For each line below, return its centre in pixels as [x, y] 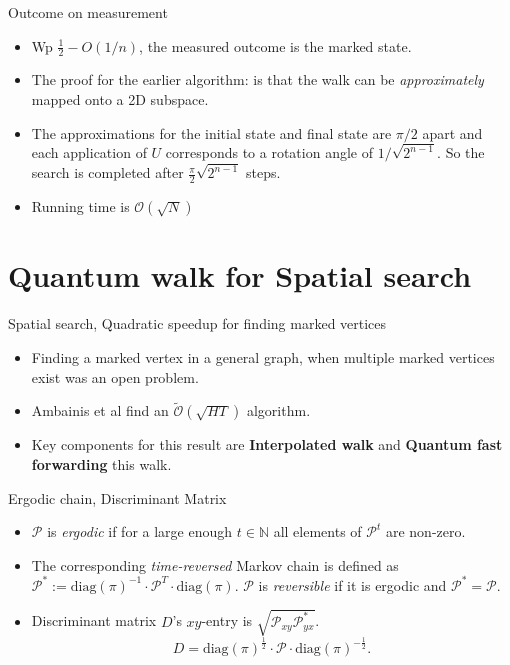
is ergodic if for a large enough [140, 531]
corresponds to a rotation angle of [269, 152]
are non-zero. [425, 531]
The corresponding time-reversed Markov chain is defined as [215, 564]
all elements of [317, 531]
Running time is [80, 206]
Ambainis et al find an [100, 410]
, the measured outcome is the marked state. [275, 45]
